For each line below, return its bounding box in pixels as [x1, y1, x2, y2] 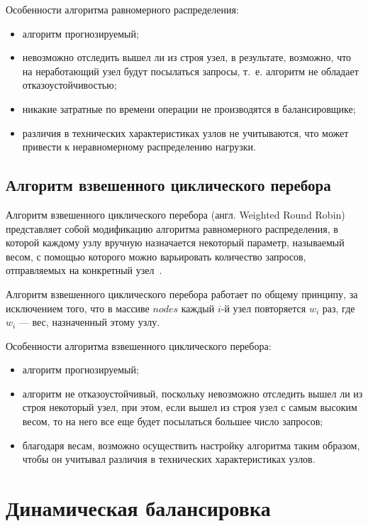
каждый [181, 300, 215, 315]
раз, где [322, 300, 355, 315]
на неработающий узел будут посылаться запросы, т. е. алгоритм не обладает [22, 63, 359, 78]
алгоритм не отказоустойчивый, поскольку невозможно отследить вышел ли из [22, 385, 363, 400]
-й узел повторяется [221, 300, 306, 315]
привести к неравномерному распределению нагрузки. [22, 139, 256, 154]
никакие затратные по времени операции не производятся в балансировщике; [22, 101, 356, 116]
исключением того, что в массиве [6, 300, 150, 315]
